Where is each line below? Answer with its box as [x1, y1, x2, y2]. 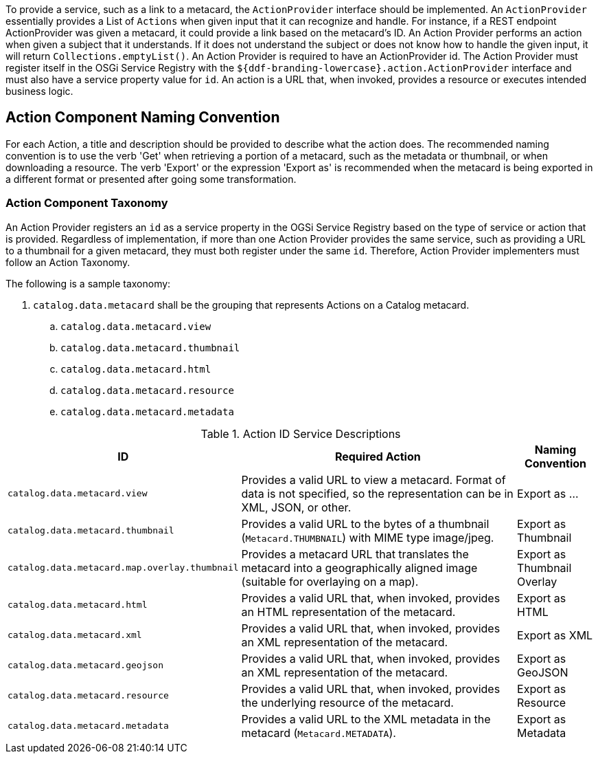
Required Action [334, 449, 421, 463]
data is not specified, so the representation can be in [241, 486, 514, 500]
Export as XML [517, 628, 593, 642]
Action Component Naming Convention [5, 109, 280, 126]
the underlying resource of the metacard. [241, 695, 454, 709]
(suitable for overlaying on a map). [241, 574, 419, 588]
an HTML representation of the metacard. [241, 604, 456, 619]
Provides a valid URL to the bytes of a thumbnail [241, 516, 490, 531]
